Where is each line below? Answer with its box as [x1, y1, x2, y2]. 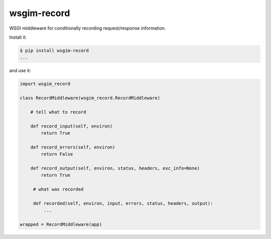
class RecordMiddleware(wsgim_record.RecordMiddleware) [20, 95, 161, 101]
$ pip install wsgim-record [20, 48, 89, 53]
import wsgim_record [20, 81, 70, 87]
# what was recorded [33, 186, 84, 192]
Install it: [9, 34, 27, 40]
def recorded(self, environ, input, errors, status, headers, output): [33, 200, 213, 206]
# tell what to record [30, 109, 86, 115]
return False [41, 151, 73, 157]
